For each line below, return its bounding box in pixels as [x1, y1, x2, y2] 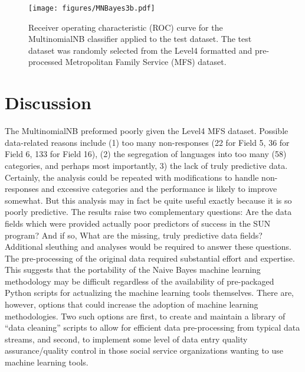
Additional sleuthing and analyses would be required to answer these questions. [5, 240, 292, 253]
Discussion [5, 90, 91, 115]
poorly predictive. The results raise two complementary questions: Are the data [5, 205, 292, 218]
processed [28, 56, 63, 68]
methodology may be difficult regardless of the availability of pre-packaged [5, 275, 274, 287]
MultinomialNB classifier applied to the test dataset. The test [28, 32, 252, 45]
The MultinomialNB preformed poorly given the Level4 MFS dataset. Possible [5, 125, 288, 137]
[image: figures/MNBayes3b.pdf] [28, 4, 155, 12]
